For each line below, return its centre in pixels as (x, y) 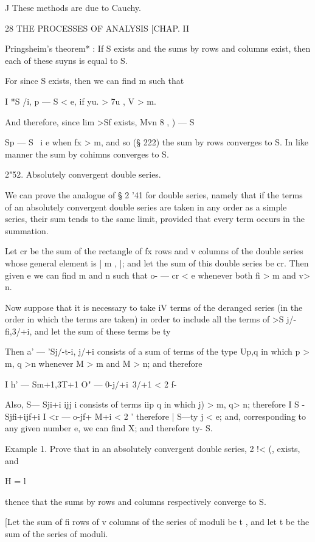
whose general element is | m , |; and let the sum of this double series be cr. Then (157, 262)
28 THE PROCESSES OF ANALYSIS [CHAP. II (97, 28)
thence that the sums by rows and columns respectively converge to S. (136, 501)
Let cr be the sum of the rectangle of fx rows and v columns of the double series (154, 251)
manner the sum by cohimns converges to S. (87, 154)
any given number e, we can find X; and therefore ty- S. (109, 428)
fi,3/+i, (19, 331)
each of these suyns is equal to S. (66, 60)
